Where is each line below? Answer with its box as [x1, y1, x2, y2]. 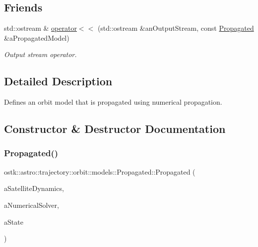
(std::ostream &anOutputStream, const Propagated [97, 23, 254, 33]
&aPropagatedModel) [4, 32, 69, 43]
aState [4, 216, 23, 227]
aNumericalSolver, [4, 199, 59, 210]
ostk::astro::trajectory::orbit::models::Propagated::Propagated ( [4, 166, 195, 177]
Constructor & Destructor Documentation [4, 121, 226, 136]
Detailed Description [4, 73, 113, 89]
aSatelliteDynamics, [4, 183, 64, 193]
